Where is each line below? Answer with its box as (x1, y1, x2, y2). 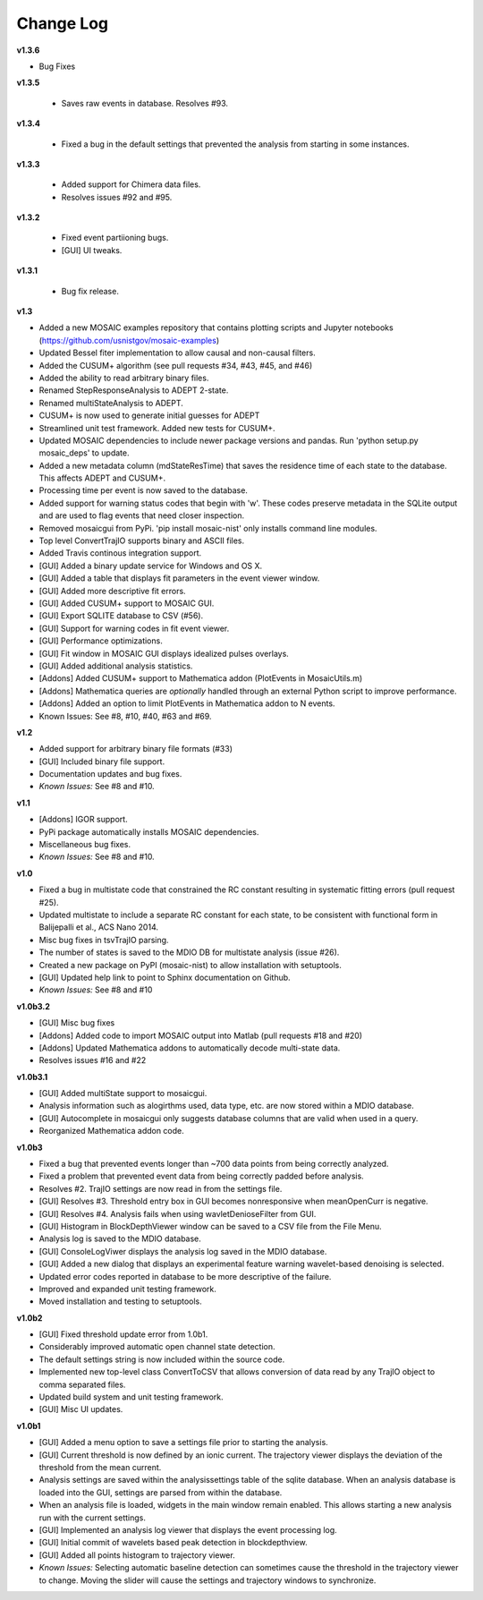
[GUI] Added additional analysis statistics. (38, 660, 193, 671)
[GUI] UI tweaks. (61, 244, 123, 255)
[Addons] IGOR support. (38, 814, 129, 825)
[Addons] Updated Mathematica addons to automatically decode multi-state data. (38, 1043, 341, 1053)
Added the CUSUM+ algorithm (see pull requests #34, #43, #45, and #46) (38, 360, 313, 370)
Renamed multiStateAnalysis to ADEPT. (38, 397, 183, 408)
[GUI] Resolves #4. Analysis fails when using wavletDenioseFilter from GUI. (38, 1208, 317, 1219)
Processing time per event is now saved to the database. (38, 485, 248, 496)
